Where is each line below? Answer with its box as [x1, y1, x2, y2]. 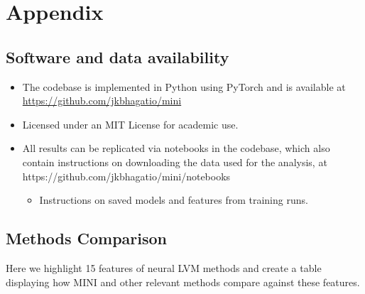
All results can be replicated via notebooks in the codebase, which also [22, 141, 330, 156]
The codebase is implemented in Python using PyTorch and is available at [22, 79, 346, 94]
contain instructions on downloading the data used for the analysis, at [22, 154, 327, 169]
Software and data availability [6, 45, 229, 67]
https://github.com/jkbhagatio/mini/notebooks [22, 168, 231, 183]
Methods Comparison [6, 227, 168, 249]
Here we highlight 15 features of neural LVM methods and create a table [6, 260, 322, 275]
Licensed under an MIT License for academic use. [22, 116, 239, 131]
